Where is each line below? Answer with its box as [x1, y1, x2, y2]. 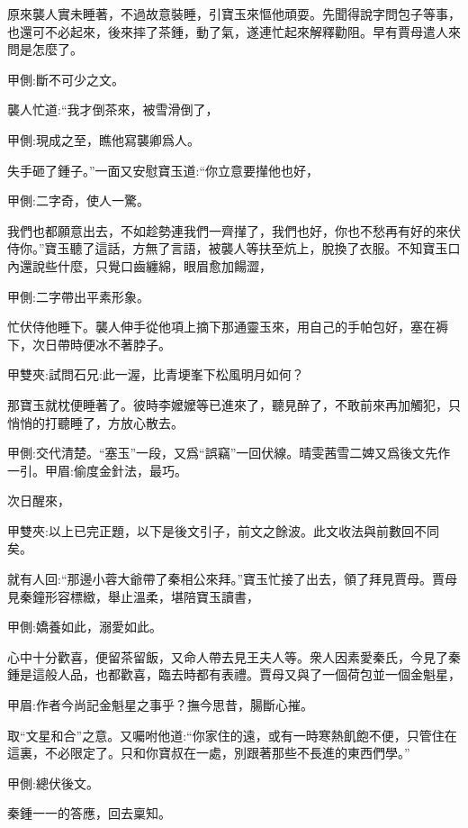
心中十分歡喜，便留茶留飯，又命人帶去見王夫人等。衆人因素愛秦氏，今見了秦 [7, 647, 461, 666]
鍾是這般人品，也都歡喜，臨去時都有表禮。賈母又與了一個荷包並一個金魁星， [7, 665, 461, 684]
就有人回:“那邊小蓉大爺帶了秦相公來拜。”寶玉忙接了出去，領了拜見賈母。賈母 [7, 569, 458, 588]
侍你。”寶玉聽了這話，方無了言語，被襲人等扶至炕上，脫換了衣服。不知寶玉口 [7, 239, 461, 258]
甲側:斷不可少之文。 [7, 69, 124, 88]
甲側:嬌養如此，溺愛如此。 [7, 617, 162, 636]
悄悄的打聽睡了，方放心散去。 [7, 413, 184, 432]
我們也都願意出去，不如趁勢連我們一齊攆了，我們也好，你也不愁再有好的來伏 [7, 221, 461, 240]
